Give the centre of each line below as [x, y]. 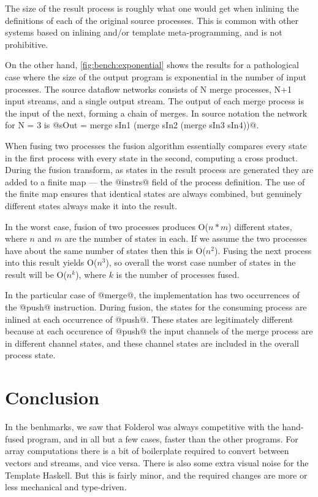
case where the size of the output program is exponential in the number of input [156, 76]
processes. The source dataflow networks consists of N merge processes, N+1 [148, 89]
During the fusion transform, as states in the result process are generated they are [159, 170]
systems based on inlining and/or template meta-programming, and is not [144, 32]
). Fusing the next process [263, 250]
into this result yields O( [51, 262]
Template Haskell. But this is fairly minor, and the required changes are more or [156, 475]
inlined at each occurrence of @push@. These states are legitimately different [149, 319]
